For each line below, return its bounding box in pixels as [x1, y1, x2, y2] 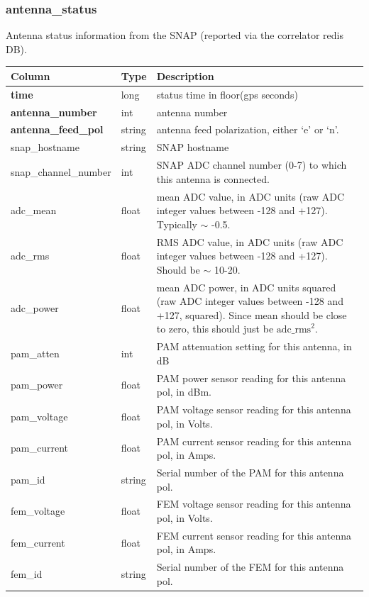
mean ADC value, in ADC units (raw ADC [156, 189, 345, 203]
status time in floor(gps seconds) [156, 87, 298, 101]
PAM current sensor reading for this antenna [156, 433, 352, 448]
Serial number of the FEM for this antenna [156, 559, 344, 574]
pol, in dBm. [156, 384, 211, 399]
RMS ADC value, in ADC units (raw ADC [156, 234, 343, 249]
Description [156, 68, 214, 83]
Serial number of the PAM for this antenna [156, 465, 344, 479]
